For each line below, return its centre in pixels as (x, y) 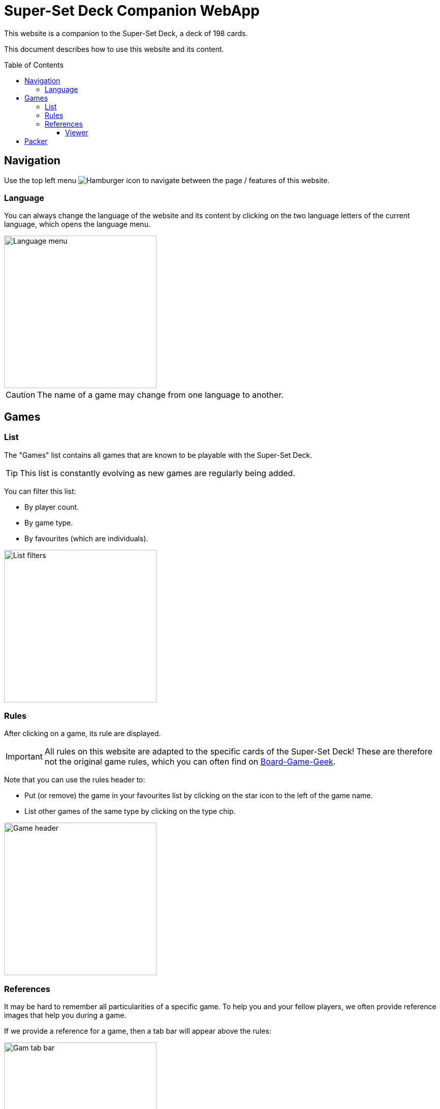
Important (24, 757)
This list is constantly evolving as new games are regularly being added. (158, 473)
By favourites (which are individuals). (86, 538)
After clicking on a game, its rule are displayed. (83, 734)
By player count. (52, 507)
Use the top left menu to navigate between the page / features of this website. (167, 180)
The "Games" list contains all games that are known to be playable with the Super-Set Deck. (158, 455)
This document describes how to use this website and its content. (114, 49)
